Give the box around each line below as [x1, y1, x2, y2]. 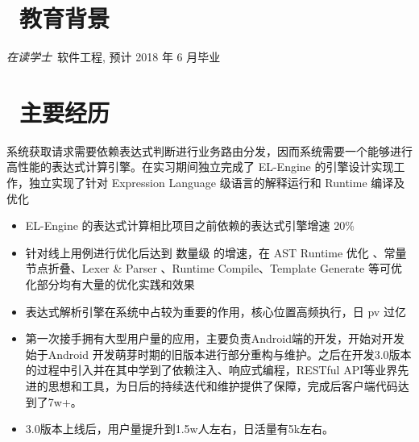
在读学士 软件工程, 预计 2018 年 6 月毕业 [6, 48, 221, 65]
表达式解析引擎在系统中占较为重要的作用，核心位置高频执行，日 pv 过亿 [25, 302, 406, 319]
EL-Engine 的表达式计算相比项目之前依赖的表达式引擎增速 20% [25, 217, 355, 234]
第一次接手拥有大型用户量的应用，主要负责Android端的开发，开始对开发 [25, 330, 405, 347]
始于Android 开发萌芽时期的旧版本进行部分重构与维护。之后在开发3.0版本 [25, 345, 412, 362]
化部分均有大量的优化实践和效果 [25, 276, 195, 292]
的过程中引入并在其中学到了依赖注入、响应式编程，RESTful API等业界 [25, 361, 398, 378]
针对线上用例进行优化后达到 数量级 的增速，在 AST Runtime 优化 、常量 [25, 244, 407, 261]
